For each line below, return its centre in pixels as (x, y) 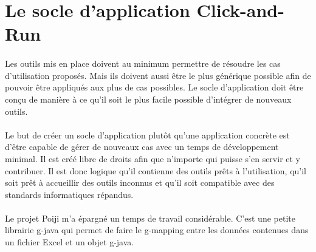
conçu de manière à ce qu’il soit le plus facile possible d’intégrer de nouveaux (148, 99)
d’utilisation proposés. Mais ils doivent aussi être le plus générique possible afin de (158, 75)
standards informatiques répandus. (69, 194)
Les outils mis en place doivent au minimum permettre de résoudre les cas (143, 63)
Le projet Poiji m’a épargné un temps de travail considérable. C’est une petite (150, 218)
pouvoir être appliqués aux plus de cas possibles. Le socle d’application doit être (154, 87)
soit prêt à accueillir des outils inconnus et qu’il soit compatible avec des (140, 182)
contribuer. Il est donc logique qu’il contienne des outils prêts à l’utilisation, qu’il (156, 170)
